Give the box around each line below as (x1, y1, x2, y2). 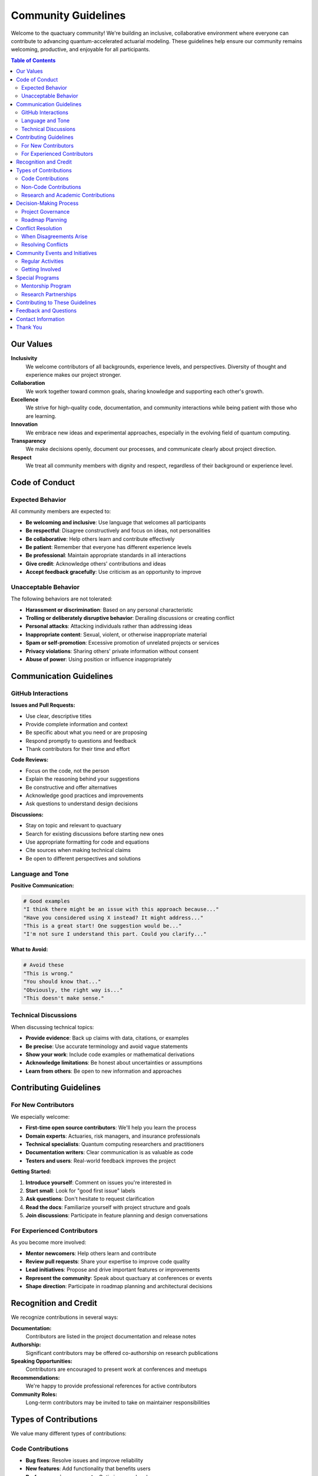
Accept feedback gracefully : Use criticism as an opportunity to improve (25, 569, 201, 576)
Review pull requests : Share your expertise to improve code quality (25, 1258, 190, 1265)
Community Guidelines (11, 9, 126, 22)
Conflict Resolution (16, 224, 62, 231)
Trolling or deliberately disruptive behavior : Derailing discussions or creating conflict (25, 615, 235, 622)
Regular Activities (21, 257, 64, 265)
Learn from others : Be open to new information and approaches (25, 1067, 182, 1075)
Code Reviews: (11, 756, 49, 763)
